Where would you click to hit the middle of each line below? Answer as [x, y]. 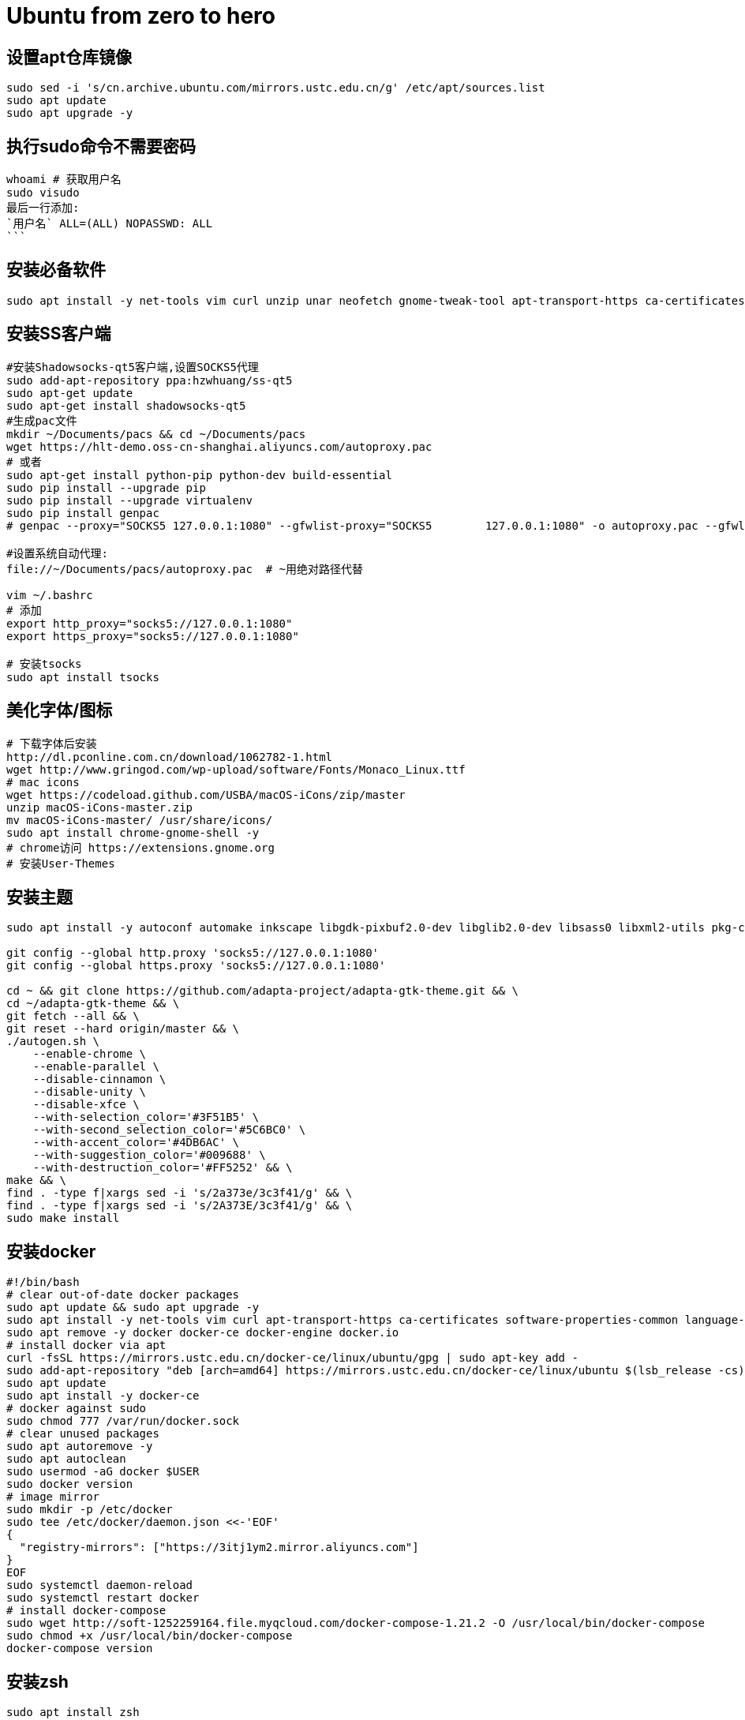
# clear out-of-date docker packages [123, 1295]
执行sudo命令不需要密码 [101, 146]
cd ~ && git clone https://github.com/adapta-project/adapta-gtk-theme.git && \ [263, 991]
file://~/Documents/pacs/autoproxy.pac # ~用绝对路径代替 [185, 569]
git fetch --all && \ [73, 1016]
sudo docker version [70, 1484]
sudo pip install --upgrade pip [106, 487]
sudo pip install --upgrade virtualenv [129, 500]
